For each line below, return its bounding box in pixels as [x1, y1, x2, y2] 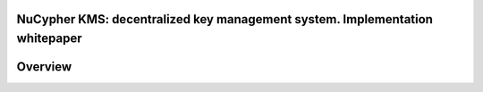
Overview [16, 59, 72, 75]
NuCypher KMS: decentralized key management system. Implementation [16, 12, 434, 27]
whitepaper [16, 31, 82, 46]
